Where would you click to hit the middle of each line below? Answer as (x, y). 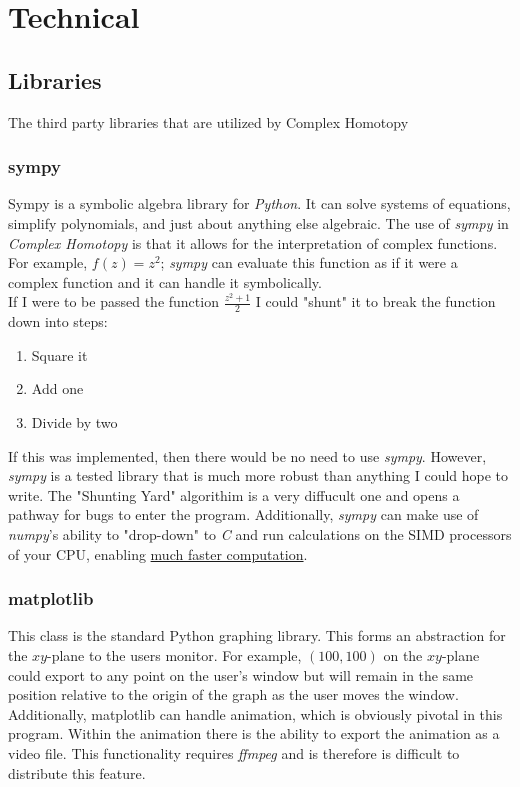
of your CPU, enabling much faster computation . (158, 553)
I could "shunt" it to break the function (375, 301)
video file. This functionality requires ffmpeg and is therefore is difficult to (234, 752)
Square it (59, 354)
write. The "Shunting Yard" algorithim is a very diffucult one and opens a (234, 494)
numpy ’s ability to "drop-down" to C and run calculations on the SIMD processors (260, 533)
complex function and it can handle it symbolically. (165, 281)
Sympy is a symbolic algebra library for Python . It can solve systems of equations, (259, 203)
